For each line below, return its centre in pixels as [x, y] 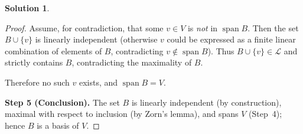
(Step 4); [265, 114]
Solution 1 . [27, 8]
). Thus [221, 50]
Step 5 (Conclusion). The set [62, 102]
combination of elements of [53, 50]
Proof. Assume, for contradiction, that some [84, 27]
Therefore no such [37, 82]
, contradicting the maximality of [132, 62]
